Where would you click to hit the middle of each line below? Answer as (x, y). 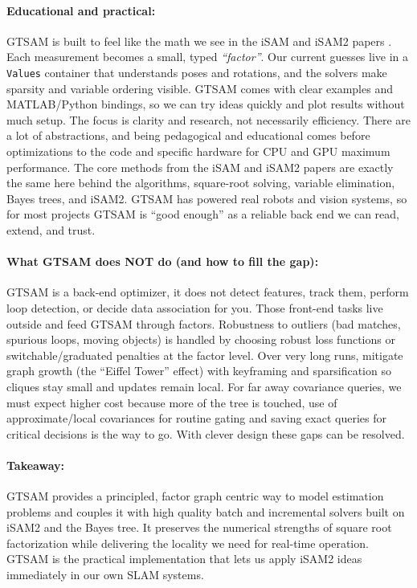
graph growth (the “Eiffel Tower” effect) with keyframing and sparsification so (199, 371)
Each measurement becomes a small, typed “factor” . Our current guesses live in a (208, 57)
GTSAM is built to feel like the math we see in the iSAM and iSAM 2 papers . (199, 41)
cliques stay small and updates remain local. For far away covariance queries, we (204, 386)
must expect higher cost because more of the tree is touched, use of (172, 402)
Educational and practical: (81, 10)
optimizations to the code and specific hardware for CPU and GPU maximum (198, 151)
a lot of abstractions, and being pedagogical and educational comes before (188, 135)
